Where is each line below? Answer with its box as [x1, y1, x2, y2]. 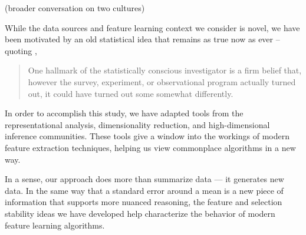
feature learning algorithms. [5, 219, 105, 231]
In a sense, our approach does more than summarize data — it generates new [5, 173, 284, 185]
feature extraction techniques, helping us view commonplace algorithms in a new [5, 141, 296, 153]
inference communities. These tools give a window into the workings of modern [5, 130, 289, 142]
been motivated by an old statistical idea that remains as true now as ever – [5, 33, 280, 45]
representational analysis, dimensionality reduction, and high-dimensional [5, 118, 270, 130]
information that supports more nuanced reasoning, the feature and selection [5, 196, 282, 208]
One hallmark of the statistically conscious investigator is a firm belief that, [28, 64, 302, 76]
